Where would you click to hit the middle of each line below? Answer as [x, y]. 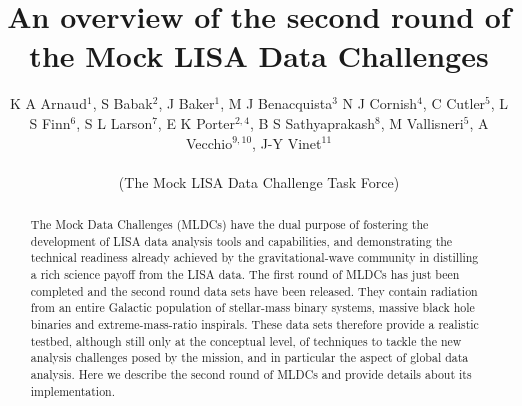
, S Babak [122, 103]
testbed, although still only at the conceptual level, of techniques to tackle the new [246, 340]
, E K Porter [196, 122]
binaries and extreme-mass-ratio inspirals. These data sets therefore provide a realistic [254, 324]
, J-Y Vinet [287, 142]
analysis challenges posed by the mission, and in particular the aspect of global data [249, 357]
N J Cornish [380, 103]
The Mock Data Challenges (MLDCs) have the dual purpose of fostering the [229, 224]
